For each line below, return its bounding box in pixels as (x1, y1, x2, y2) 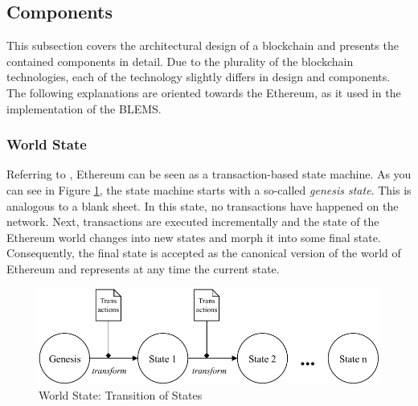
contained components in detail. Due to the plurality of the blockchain (6, 52, 354, 69)
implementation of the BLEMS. (6, 100, 162, 117)
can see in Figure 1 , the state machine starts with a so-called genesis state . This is (6, 181, 412, 198)
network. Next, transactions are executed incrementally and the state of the (6, 213, 379, 230)
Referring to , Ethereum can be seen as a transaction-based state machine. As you (6, 166, 412, 182)
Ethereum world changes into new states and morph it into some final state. (6, 228, 381, 245)
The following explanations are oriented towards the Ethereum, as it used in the (6, 84, 401, 100)
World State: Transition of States (39, 386, 203, 403)
